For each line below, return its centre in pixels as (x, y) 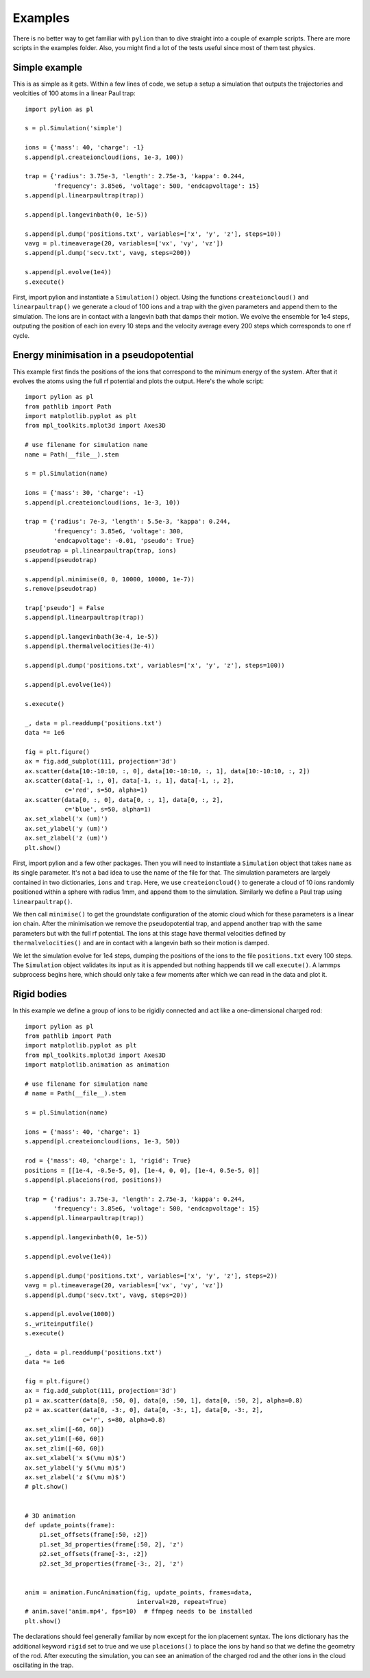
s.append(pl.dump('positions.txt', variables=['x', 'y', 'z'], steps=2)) (151, 1276)
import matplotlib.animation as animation (97, 1065)
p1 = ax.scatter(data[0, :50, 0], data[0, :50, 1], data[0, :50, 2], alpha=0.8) (164, 1400)
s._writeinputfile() (59, 1324)
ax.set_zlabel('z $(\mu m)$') (76, 1477)
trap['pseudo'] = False (65, 608)
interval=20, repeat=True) (182, 1602)
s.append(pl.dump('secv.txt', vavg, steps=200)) (108, 253)
